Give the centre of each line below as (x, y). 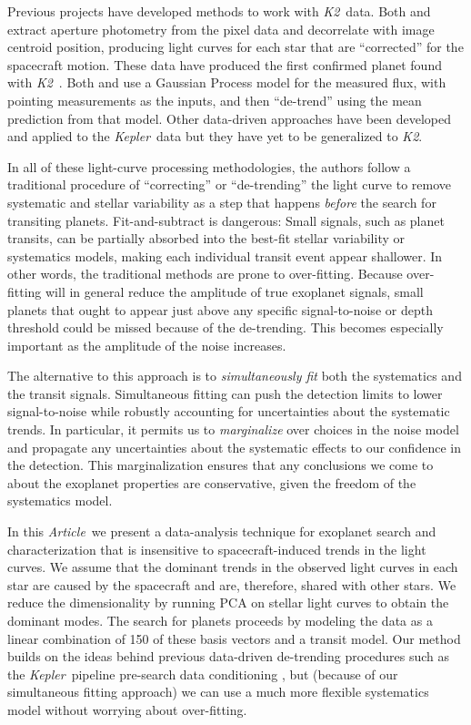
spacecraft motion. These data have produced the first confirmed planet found (225, 64)
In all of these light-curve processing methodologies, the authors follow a (209, 166)
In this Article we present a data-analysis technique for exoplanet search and (222, 531)
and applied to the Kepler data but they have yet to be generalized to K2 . (215, 136)
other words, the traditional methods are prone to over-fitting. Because (205, 274)
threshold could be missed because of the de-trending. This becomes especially (225, 327)
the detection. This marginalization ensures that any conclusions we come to (220, 465)
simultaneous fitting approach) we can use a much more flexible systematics (218, 692)
